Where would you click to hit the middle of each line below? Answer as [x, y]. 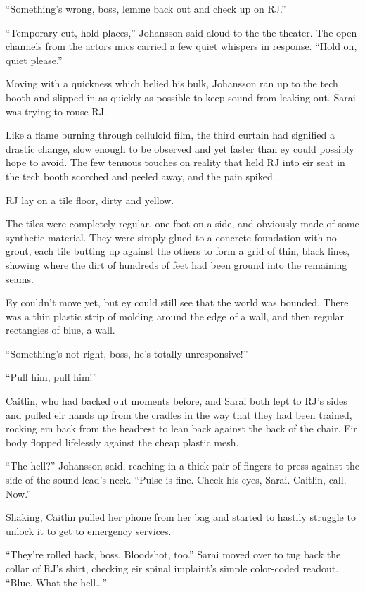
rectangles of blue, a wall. [60, 330]
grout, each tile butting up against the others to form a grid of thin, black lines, [178, 251]
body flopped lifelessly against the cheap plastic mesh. [122, 442]
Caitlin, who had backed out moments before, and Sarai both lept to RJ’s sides [177, 401]
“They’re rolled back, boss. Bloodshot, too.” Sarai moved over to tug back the [173, 554]
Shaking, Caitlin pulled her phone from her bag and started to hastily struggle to [181, 517]
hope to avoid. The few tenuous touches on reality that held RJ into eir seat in [175, 162]
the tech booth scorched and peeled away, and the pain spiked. [141, 176]
